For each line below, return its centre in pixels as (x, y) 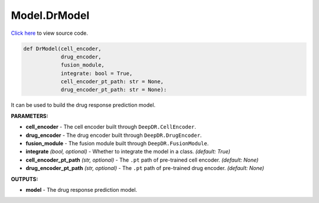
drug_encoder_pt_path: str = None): (114, 90)
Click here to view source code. (49, 33)
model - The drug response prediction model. (82, 189)
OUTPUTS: (25, 179)
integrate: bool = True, (97, 73)
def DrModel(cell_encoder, (62, 48)
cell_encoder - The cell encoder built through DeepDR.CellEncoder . (111, 127)
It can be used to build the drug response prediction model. (83, 105)
